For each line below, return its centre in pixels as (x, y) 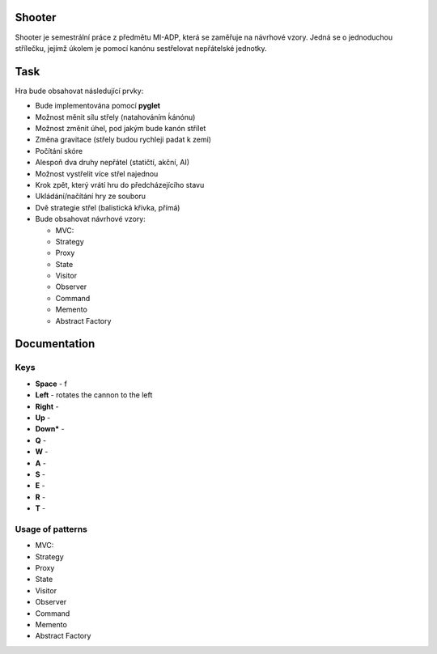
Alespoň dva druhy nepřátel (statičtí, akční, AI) (112, 163)
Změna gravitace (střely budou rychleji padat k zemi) (123, 140)
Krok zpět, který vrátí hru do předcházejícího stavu (120, 185)
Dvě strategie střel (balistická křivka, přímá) (108, 207)
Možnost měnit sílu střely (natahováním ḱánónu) (115, 117)
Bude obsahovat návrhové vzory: (90, 219)
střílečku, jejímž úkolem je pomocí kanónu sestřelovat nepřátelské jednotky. (141, 48)
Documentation (55, 344)
